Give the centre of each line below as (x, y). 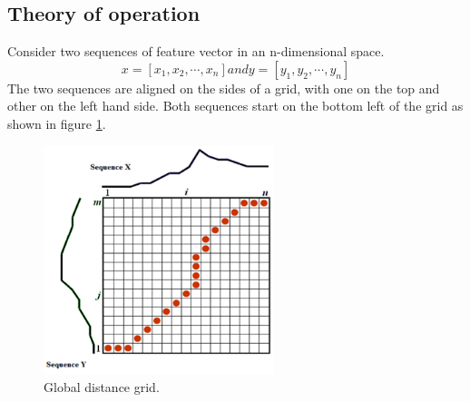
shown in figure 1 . (57, 123)
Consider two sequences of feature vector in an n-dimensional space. (196, 51)
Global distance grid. (102, 386)
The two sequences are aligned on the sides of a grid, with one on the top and (224, 88)
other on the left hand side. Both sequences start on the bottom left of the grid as (235, 106)
